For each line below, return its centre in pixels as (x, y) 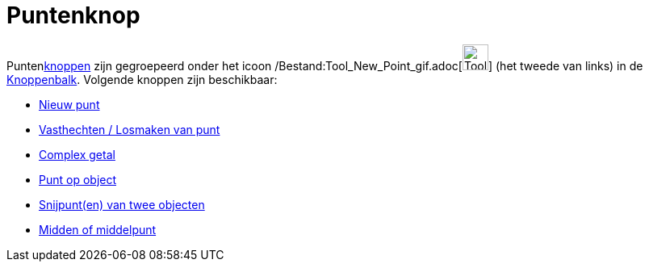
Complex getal (77, 154)
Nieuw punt (69, 104)
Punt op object (78, 179)
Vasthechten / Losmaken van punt (130, 129)
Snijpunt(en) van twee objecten (122, 204)
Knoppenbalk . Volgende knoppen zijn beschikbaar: (142, 79)
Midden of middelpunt (98, 229)
